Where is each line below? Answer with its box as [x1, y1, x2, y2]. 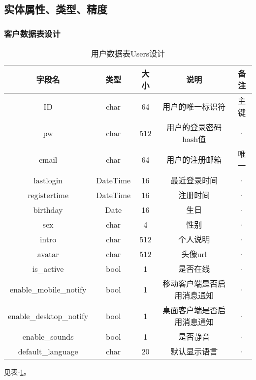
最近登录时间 [170, 175, 218, 186]
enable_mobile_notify [9, 283, 87, 295]
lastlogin [33, 174, 63, 186]
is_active [32, 263, 64, 274]
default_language [18, 345, 78, 357]
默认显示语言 [170, 346, 218, 357]
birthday [33, 204, 63, 215]
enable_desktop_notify [8, 310, 89, 322]
